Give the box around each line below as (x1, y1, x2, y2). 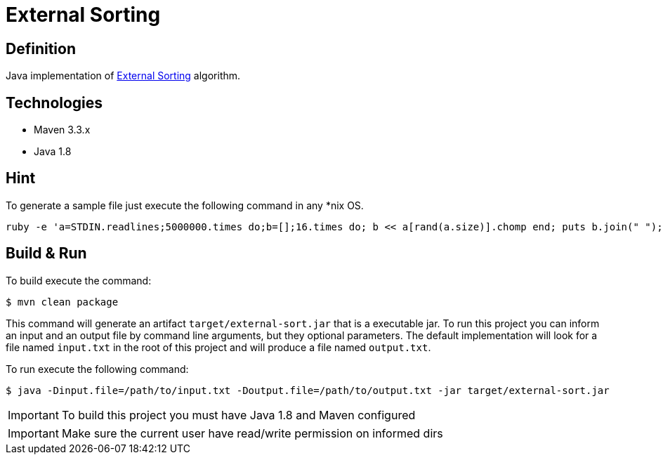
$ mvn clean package (6, 296, 119, 308)
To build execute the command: (6, 274, 152, 287)
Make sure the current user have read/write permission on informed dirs (61, 426, 443, 440)
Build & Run (6, 244, 87, 263)
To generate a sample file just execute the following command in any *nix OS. (6, 199, 364, 211)
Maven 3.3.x (34, 124, 91, 136)
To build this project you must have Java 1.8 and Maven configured (61, 407, 416, 422)
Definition (6, 39, 76, 58)
